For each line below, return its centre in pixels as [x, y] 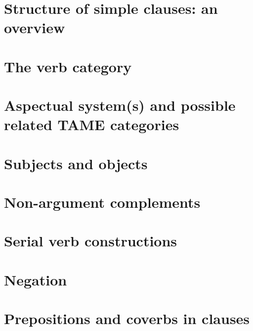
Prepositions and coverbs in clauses [127, 318]
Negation [36, 279]
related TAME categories [92, 124]
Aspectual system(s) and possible [120, 105]
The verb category [68, 66]
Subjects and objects [76, 163]
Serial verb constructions [91, 241]
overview [35, 27]
